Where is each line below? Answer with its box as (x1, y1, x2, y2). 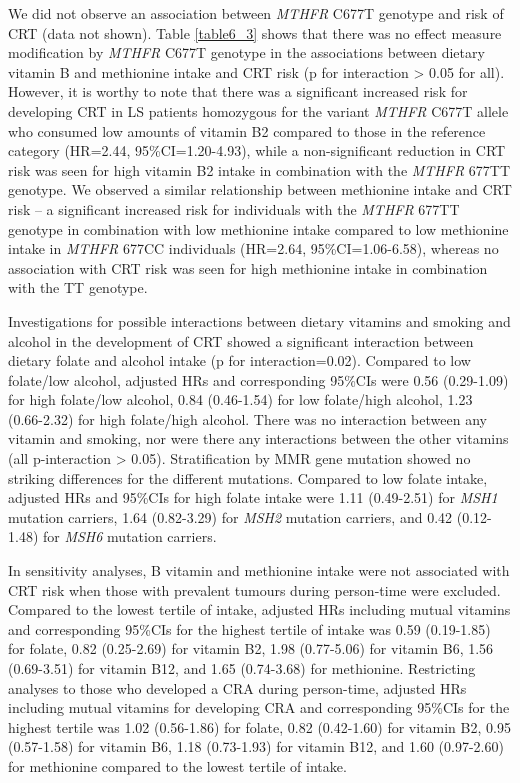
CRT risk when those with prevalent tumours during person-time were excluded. (8, 579, 501, 600)
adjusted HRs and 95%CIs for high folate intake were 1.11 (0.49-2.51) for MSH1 (8, 487, 498, 508)
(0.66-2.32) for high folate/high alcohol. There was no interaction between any (8, 408, 487, 429)
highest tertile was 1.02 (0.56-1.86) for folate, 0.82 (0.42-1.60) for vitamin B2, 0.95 (8, 716, 511, 737)
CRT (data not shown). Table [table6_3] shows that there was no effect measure (8, 22, 502, 43)
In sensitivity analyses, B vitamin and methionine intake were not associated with (8, 560, 510, 581)
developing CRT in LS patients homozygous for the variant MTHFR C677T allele (8, 100, 509, 121)
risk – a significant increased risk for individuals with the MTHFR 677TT (8, 198, 460, 219)
